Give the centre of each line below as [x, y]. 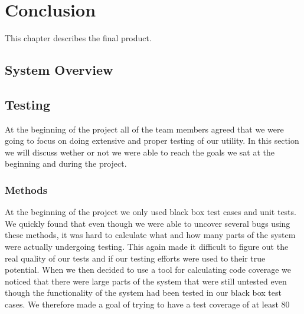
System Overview [59, 70]
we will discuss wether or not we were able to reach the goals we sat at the [140, 152]
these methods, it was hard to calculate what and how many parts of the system [150, 235]
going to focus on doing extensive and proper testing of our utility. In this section [152, 141]
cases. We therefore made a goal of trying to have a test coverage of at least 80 [147, 304]
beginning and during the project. [66, 163]
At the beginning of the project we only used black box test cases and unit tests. [151, 212]
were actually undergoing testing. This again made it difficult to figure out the [147, 247]
